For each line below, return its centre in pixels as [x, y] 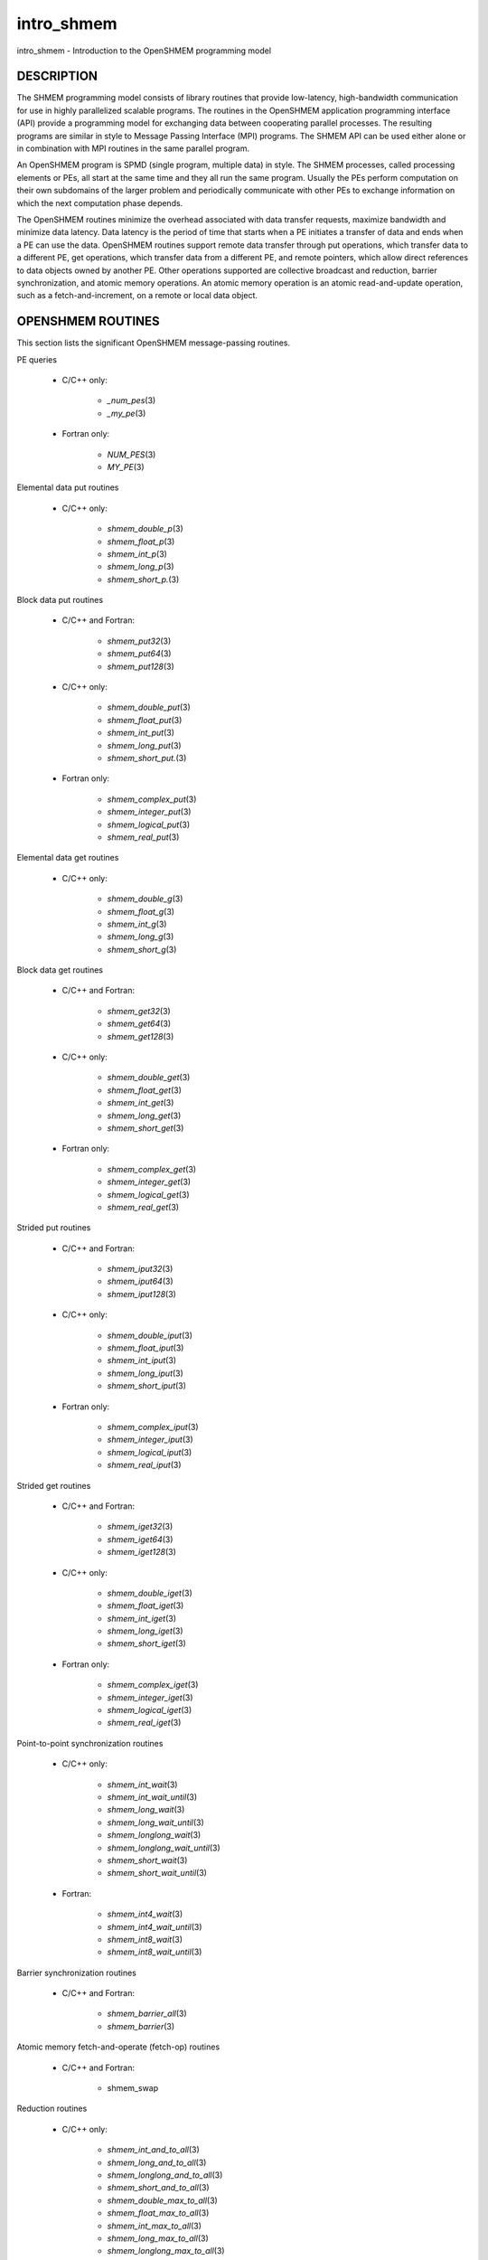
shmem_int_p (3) [137, 554]
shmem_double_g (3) [145, 899]
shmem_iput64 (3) [140, 1281]
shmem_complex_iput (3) [153, 1427]
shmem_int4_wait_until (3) [155, 1926]
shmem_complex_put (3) [152, 799]
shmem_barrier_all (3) [147, 2014]
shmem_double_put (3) [149, 707]
